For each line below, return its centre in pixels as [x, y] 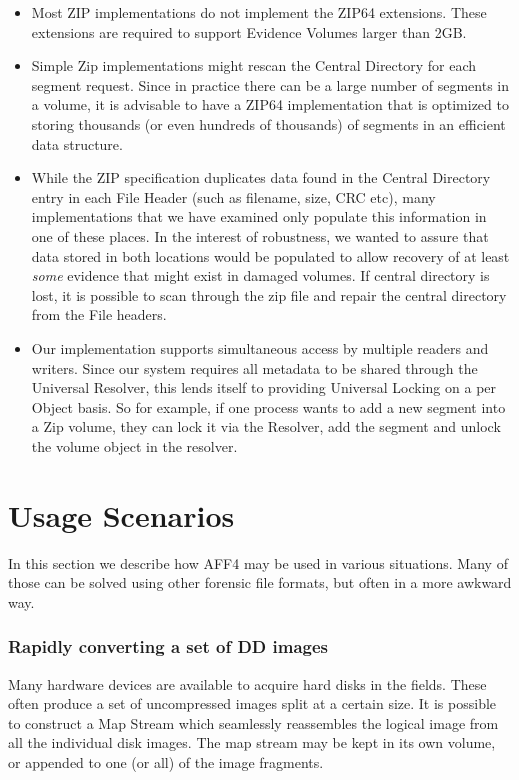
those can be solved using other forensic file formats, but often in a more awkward [260, 582]
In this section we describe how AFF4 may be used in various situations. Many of [258, 562]
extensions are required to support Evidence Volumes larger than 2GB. [249, 31]
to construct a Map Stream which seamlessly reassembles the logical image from [253, 722]
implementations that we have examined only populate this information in [259, 216]
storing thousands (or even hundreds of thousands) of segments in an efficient [268, 123]
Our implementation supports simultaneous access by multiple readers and [260, 347]
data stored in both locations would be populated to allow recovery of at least [270, 255]
